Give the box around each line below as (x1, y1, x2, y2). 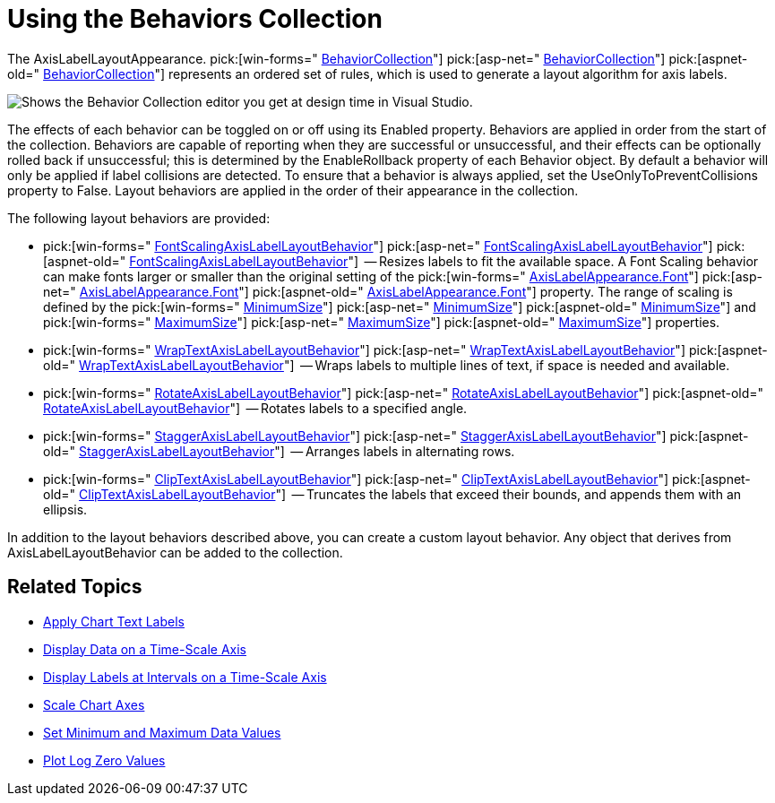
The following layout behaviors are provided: (7, 210, 271, 226)
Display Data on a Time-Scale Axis (43, 641, 246, 657)
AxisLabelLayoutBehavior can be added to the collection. (7, 544, 343, 560)
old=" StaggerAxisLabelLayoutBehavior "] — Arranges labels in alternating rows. (43, 443, 515, 459)
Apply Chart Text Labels (43, 613, 185, 629)
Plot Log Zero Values (43, 752, 166, 768)
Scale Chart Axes (43, 696, 145, 712)
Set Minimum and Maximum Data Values (43, 724, 281, 740)
